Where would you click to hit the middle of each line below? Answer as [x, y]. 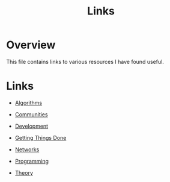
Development [32, 126]
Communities [31, 114]
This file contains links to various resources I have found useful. [85, 61]
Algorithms [29, 102]
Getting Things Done [41, 137]
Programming [32, 161]
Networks [27, 149]
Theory [24, 172]
